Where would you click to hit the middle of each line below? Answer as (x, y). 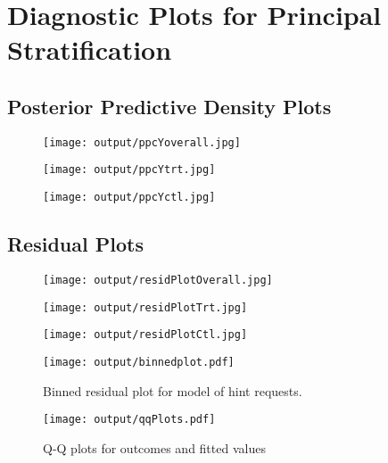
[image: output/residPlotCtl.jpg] (145, 335)
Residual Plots (75, 244)
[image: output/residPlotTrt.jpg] (145, 307)
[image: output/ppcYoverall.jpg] (142, 142)
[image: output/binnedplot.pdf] (139, 362)
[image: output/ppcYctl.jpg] (129, 198)
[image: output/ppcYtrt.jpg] (129, 170)
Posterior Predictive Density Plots (169, 106)
